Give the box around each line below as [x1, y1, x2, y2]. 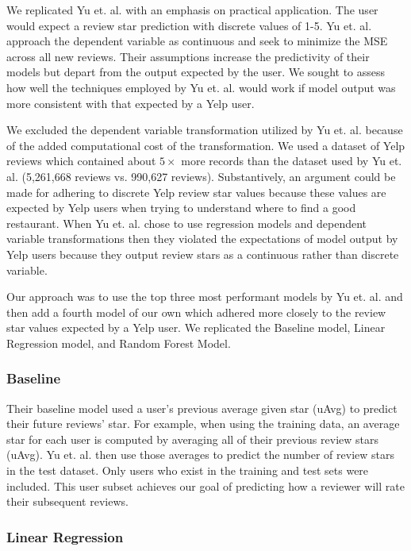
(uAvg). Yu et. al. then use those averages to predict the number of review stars [6, 446, 394, 463]
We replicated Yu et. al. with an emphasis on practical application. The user [6, 2, 378, 17]
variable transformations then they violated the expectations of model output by [6, 230, 398, 247]
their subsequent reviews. [6, 493, 129, 510]
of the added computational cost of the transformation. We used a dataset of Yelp [6, 137, 405, 153]
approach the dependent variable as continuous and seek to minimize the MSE [6, 33, 388, 49]
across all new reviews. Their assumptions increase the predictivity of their [6, 48, 370, 64]
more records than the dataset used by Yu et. [181, 152, 402, 169]
